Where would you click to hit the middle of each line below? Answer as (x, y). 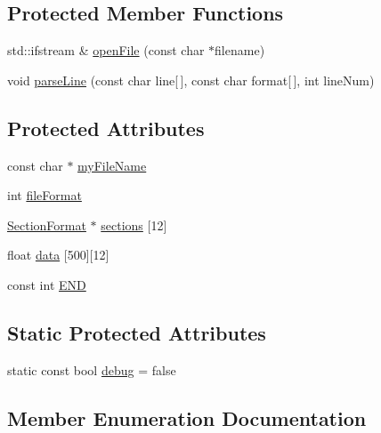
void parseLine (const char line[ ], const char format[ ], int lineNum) (191, 80)
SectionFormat (47, 225)
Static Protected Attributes (137, 332)
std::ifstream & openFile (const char (106, 50)
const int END (47, 284)
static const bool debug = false (92, 369)
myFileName (112, 165)
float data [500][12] (58, 255)
